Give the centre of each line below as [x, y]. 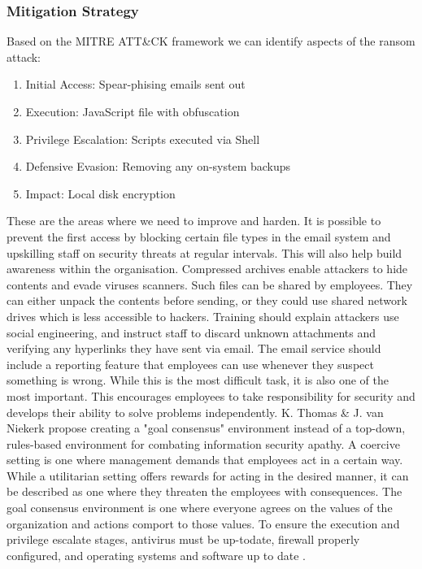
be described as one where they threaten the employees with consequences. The [204, 491]
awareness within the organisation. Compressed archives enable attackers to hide [207, 269]
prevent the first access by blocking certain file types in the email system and [199, 236]
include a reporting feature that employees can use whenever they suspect [190, 364]
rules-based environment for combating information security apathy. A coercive [203, 443]
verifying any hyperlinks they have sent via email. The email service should [194, 348]
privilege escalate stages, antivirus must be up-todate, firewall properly [183, 539]
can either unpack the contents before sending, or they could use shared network [207, 300]
